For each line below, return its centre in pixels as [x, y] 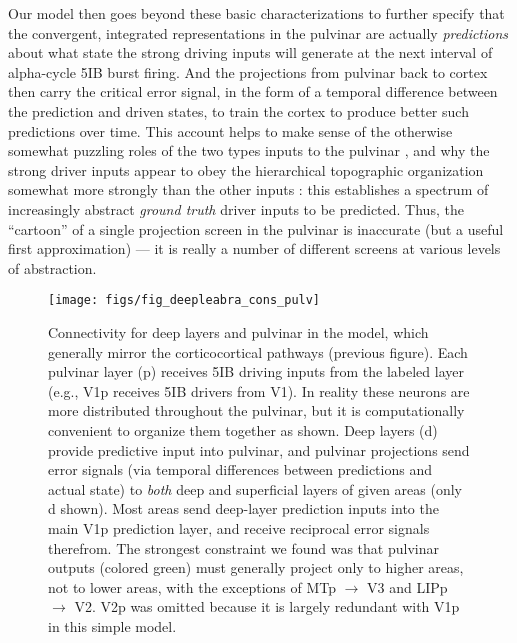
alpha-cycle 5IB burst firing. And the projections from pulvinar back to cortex [248, 71]
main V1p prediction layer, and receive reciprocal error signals [239, 527]
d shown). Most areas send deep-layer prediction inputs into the [243, 508]
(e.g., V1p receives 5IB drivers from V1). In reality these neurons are [259, 390]
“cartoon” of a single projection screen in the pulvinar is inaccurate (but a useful [256, 228]
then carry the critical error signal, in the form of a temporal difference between [253, 91]
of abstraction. [52, 267]
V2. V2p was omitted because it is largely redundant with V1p [267, 606]
